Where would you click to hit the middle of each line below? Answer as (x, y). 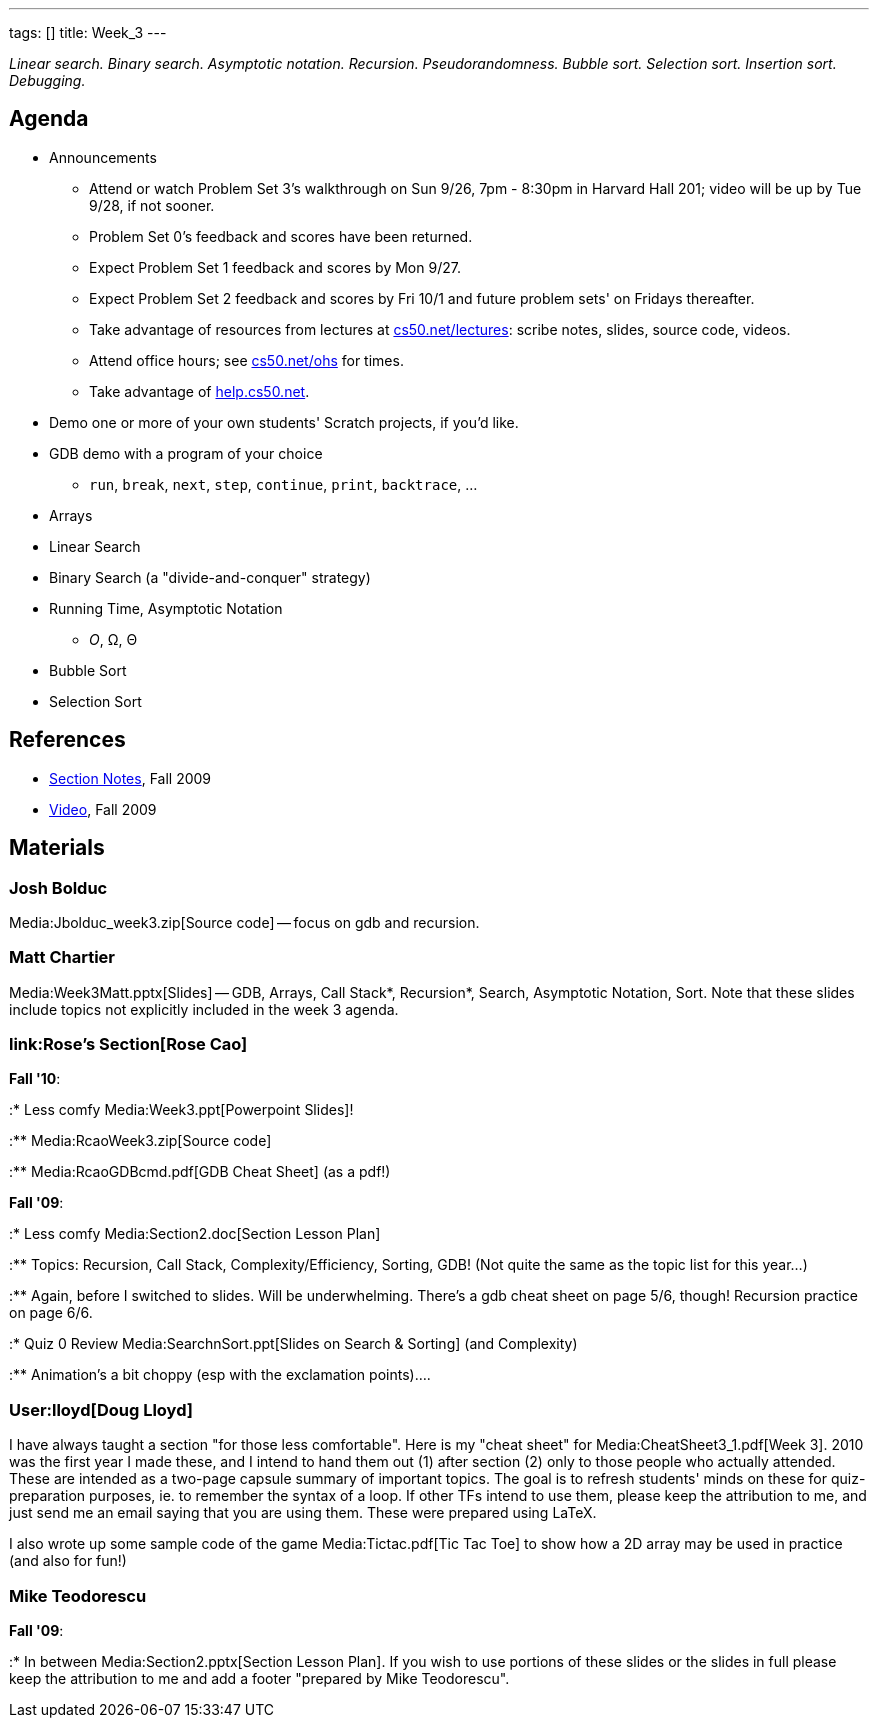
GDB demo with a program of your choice (186, 453)
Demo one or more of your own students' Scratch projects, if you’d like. (284, 422)
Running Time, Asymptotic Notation (166, 608)
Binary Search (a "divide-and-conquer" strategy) (210, 577)
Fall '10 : (35, 1079)
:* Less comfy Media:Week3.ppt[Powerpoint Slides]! (181, 1110)
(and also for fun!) (68, 1561)
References (67, 740)
